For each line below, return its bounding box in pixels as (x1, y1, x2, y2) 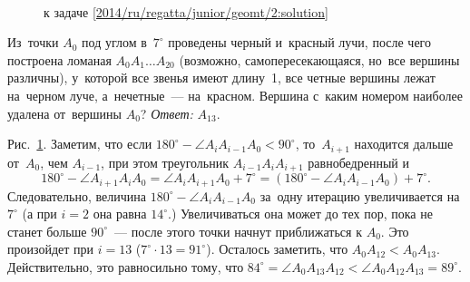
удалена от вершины (7, 103, 122, 122)
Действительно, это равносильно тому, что (7, 257, 244, 276)
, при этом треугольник (101, 152, 230, 171)
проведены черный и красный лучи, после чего (168, 33, 431, 52)
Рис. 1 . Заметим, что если (7, 134, 152, 153)
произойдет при (7, 239, 94, 258)
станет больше (7, 221, 87, 240)
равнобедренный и (308, 152, 409, 171)
